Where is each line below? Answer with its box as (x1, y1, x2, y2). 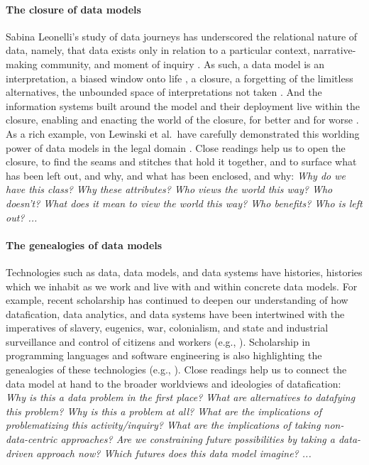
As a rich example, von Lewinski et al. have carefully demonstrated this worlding (6, 126, 360, 141)
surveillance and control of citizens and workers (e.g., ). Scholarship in (6, 334, 311, 349)
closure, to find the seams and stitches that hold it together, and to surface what (6, 154, 357, 169)
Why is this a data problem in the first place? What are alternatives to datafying (6, 390, 356, 405)
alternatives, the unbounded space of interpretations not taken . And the (6, 84, 322, 99)
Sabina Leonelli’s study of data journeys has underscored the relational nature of (6, 28, 358, 43)
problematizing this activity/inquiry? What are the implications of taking (6, 417, 321, 432)
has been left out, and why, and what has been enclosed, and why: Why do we (6, 168, 346, 182)
